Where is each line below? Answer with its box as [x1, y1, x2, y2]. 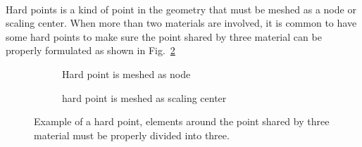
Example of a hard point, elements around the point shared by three [34, 114, 330, 129]
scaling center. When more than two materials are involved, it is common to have [6, 15, 357, 30]
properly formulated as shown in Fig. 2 [6, 43, 175, 58]
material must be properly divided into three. [34, 127, 230, 142]
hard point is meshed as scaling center [62, 90, 227, 105]
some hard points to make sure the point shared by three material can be [6, 29, 322, 44]
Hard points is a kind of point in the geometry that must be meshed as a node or [6, 1, 356, 16]
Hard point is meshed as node [62, 66, 191, 81]
